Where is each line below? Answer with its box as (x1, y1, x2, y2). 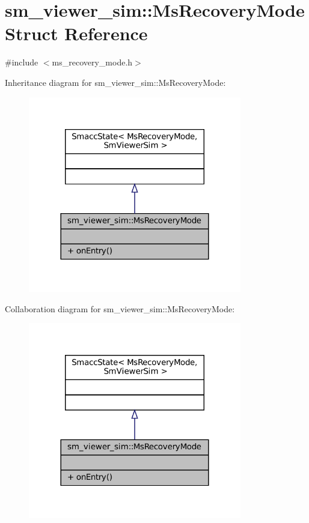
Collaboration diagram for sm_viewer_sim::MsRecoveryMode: (5, 302, 235, 315)
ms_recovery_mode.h (52, 56, 133, 68)
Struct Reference (5, 21, 148, 46)
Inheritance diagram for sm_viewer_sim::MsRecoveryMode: (5, 76, 226, 88)
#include (5, 56, 38, 68)
